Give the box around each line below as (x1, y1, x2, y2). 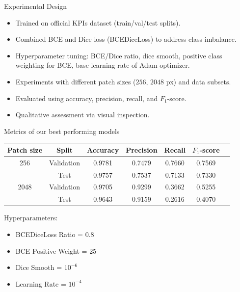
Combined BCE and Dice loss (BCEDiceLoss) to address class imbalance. (15, 34, 237, 44)
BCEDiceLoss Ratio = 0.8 (15, 229, 94, 239)
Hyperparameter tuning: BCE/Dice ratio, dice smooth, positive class (15, 50, 222, 60)
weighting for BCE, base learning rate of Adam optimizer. (15, 60, 190, 70)
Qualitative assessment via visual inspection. (15, 109, 150, 120)
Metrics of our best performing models (4, 126, 120, 136)
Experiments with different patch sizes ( (15, 76, 136, 86)
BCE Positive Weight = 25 (15, 245, 97, 256)
